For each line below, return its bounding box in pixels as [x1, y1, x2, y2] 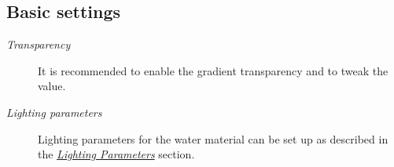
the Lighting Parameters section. [38, 146, 195, 162]
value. [38, 78, 66, 94]
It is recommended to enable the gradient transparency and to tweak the [38, 62, 388, 78]
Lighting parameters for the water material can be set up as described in [38, 130, 388, 147]
